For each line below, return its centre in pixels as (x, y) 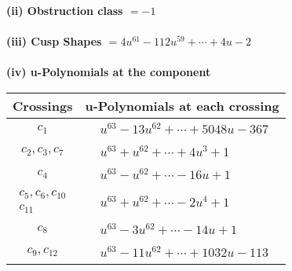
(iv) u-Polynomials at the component (109, 72)
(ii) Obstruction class (65, 10)
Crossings (43, 105)
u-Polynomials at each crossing (182, 105)
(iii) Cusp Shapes (54, 41)
